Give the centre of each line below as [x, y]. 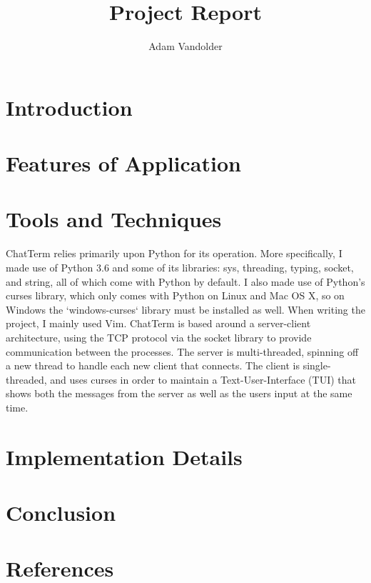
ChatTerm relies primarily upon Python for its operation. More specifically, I [174, 253]
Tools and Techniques [114, 219]
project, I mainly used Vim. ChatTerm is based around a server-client [158, 323]
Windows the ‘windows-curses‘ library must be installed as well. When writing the [185, 309]
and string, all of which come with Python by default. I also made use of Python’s [185, 281]
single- [317, 365]
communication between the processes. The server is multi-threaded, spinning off [182, 351]
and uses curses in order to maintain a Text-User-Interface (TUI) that [203, 379]
